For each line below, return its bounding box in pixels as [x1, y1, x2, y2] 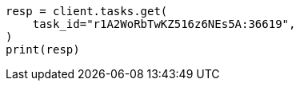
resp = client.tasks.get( [6, 5, 168, 18]
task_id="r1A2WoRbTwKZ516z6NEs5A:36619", [32, 18, 296, 30]
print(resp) [6, 43, 80, 56]
